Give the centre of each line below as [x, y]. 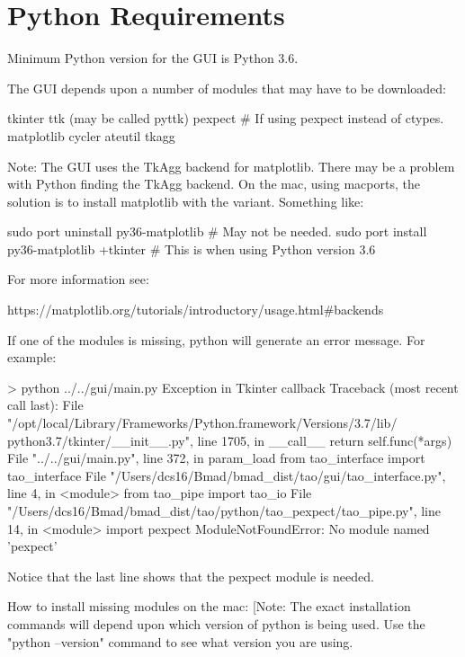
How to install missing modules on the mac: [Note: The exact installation [209, 606]
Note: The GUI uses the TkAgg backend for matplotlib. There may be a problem [231, 166]
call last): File [45, 405]
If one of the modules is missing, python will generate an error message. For [216, 339]
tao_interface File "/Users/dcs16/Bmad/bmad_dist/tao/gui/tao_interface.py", [227, 475]
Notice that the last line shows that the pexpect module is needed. [191, 576]
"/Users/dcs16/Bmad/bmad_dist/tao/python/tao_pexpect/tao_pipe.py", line [224, 511]
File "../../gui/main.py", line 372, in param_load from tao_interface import [216, 458]
